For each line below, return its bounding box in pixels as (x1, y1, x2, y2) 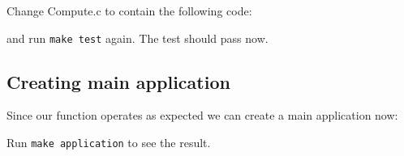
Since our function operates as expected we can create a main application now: (6, 107, 398, 124)
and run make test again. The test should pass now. (6, 29, 269, 46)
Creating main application (6, 69, 230, 94)
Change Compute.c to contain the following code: (6, 2, 252, 19)
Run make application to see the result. (6, 134, 211, 151)
